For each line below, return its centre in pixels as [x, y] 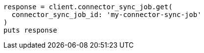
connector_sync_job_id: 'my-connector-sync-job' [106, 15]
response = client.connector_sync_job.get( [88, 7]
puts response [30, 30]
